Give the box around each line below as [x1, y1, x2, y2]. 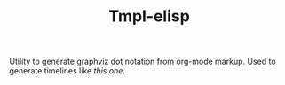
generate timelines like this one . [9, 66, 126, 76]
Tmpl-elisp [107, 6, 191, 27]
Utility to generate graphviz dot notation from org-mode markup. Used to [9, 56, 277, 67]
